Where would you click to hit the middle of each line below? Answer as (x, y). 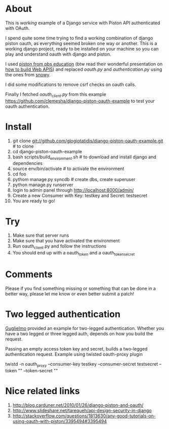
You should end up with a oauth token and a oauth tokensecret (74, 253)
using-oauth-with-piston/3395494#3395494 (60, 421)
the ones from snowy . (28, 74)
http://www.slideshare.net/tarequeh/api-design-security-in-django (82, 410)
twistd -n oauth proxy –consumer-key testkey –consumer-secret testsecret (82, 364)
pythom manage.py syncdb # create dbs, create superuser (74, 180)
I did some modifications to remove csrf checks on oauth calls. (71, 84)
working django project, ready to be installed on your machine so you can (82, 49)
